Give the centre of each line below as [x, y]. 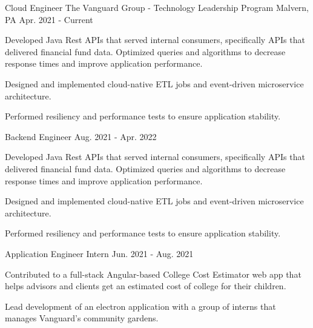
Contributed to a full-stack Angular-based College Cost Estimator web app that [153, 274]
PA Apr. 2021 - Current [49, 19]
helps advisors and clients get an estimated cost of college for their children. [146, 286]
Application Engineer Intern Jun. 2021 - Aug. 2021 [99, 253]
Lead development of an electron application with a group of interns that [140, 306]
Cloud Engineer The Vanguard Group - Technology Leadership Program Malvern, [157, 7]
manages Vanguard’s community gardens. [82, 318]
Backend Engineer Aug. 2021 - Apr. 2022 [81, 136]
